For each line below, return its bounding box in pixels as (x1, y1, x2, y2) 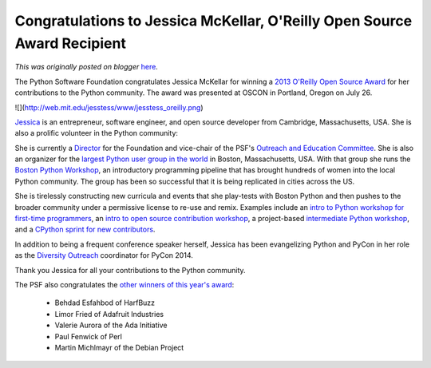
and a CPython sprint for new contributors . (14, 224, 156, 235)
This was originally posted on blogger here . (14, 62, 159, 72)
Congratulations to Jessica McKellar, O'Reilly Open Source (14, 12, 413, 30)
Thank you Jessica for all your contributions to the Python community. (14, 265, 247, 275)
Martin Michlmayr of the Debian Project (54, 342, 184, 352)
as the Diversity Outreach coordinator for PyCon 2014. (14, 251, 193, 260)
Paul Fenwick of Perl (54, 331, 123, 341)
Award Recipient (14, 34, 127, 52)
